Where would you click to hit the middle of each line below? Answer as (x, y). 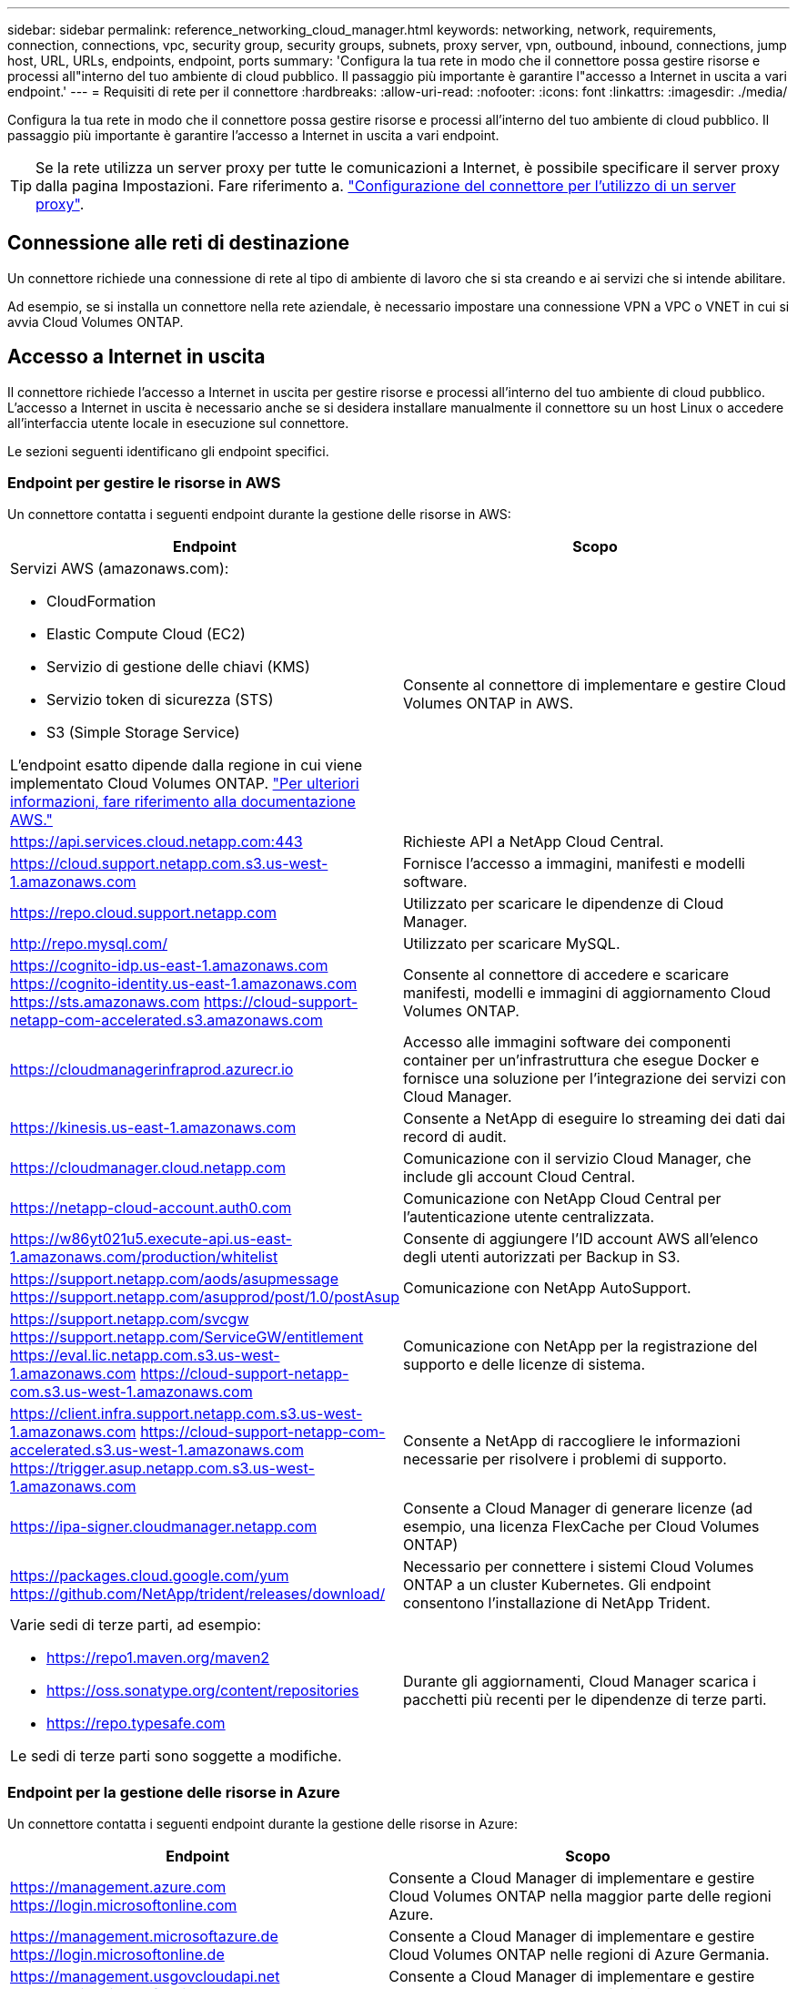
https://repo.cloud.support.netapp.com (144, 913)
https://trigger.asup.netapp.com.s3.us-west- (162, 1469)
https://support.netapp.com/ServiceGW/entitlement (187, 1337)
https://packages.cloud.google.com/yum (150, 1576)
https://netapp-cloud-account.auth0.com (151, 1208)
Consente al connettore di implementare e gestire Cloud (594, 685)
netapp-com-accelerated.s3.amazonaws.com (166, 1020)
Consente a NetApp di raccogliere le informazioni (571, 1441)
